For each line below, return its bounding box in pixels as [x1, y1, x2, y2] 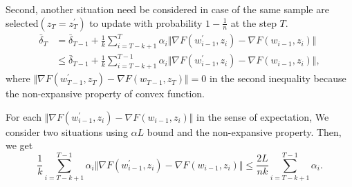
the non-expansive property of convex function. [6, 86, 205, 101]
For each [6, 109, 41, 124]
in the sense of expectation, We [196, 109, 329, 124]
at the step [230, 15, 277, 30]
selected [6, 15, 39, 30]
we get [6, 138, 33, 152]
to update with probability [89, 15, 203, 30]
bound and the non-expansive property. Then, [147, 124, 342, 139]
